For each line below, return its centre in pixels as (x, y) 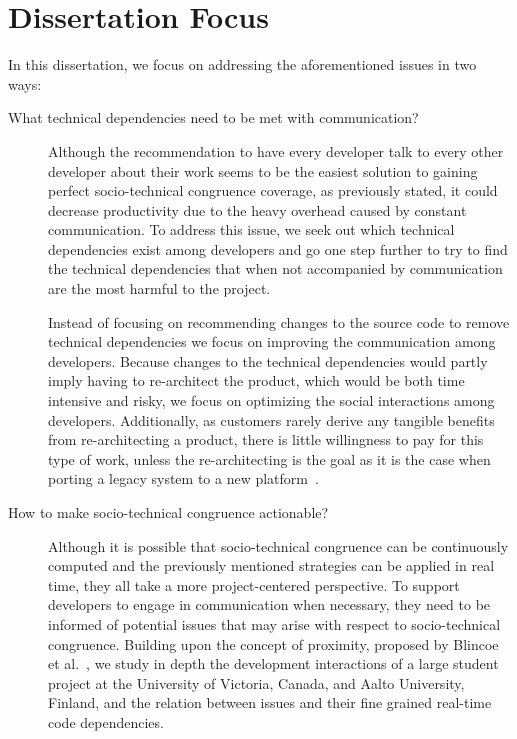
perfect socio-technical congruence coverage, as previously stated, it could (273, 190)
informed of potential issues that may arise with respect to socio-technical (274, 623)
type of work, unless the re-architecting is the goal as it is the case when (269, 458)
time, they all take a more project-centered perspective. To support (254, 584)
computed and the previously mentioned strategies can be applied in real (271, 565)
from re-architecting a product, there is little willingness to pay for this (266, 439)
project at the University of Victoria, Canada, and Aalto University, (256, 682)
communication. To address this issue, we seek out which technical (251, 229)
